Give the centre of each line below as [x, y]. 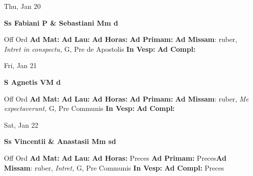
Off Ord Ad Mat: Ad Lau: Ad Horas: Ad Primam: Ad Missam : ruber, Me [126, 98]
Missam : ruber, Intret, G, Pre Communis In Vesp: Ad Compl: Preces [114, 167]
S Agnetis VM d [33, 82]
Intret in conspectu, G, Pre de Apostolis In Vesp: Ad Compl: [100, 49]
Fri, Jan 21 [20, 65]
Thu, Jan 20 [22, 6]
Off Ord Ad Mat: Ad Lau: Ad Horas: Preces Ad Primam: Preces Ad [115, 158]
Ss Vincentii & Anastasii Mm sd [60, 141]
